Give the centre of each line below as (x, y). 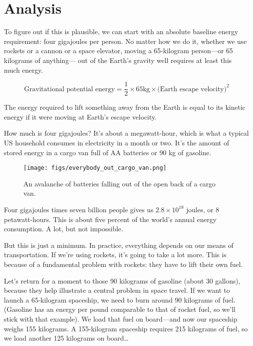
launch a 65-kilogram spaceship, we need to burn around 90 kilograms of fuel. (120, 299)
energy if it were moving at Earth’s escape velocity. (80, 116)
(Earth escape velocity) (192, 89)
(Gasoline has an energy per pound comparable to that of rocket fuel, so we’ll (120, 309)
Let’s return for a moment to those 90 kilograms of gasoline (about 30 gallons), (122, 280)
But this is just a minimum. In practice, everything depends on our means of (119, 245)
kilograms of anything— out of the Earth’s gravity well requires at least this (118, 60)
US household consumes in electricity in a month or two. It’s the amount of (117, 142)
